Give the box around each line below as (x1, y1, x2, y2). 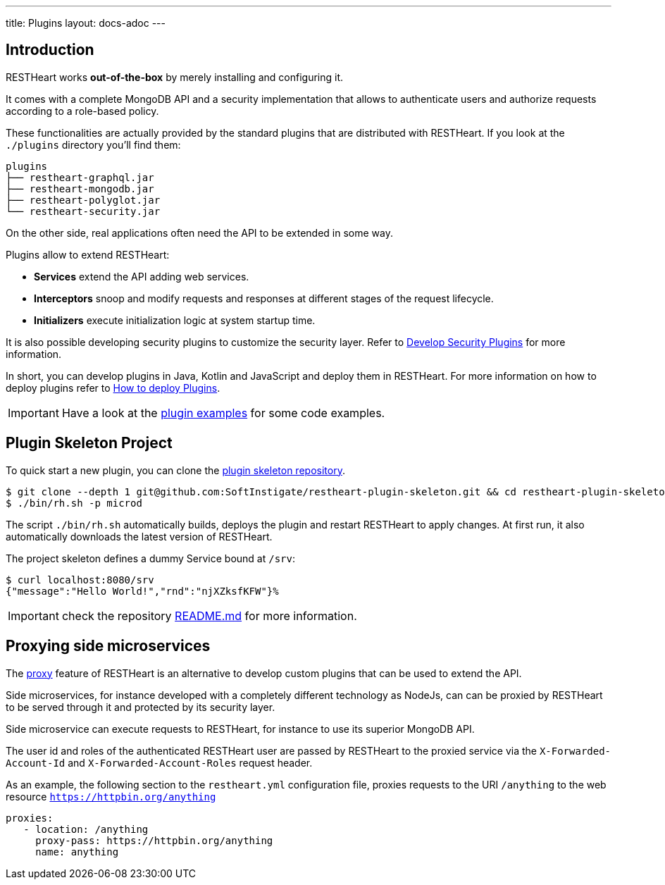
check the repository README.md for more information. (61, 608, 357, 623)
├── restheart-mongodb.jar (6, 182, 154, 194)
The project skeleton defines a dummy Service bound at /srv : (6, 552, 296, 564)
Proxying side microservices (6, 637, 211, 655)
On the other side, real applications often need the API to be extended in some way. (6, 226, 394, 239)
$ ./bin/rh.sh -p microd (6, 497, 142, 509)
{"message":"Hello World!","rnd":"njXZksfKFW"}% (6, 585, 279, 597)
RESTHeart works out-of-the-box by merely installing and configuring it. (6, 70, 344, 83)
